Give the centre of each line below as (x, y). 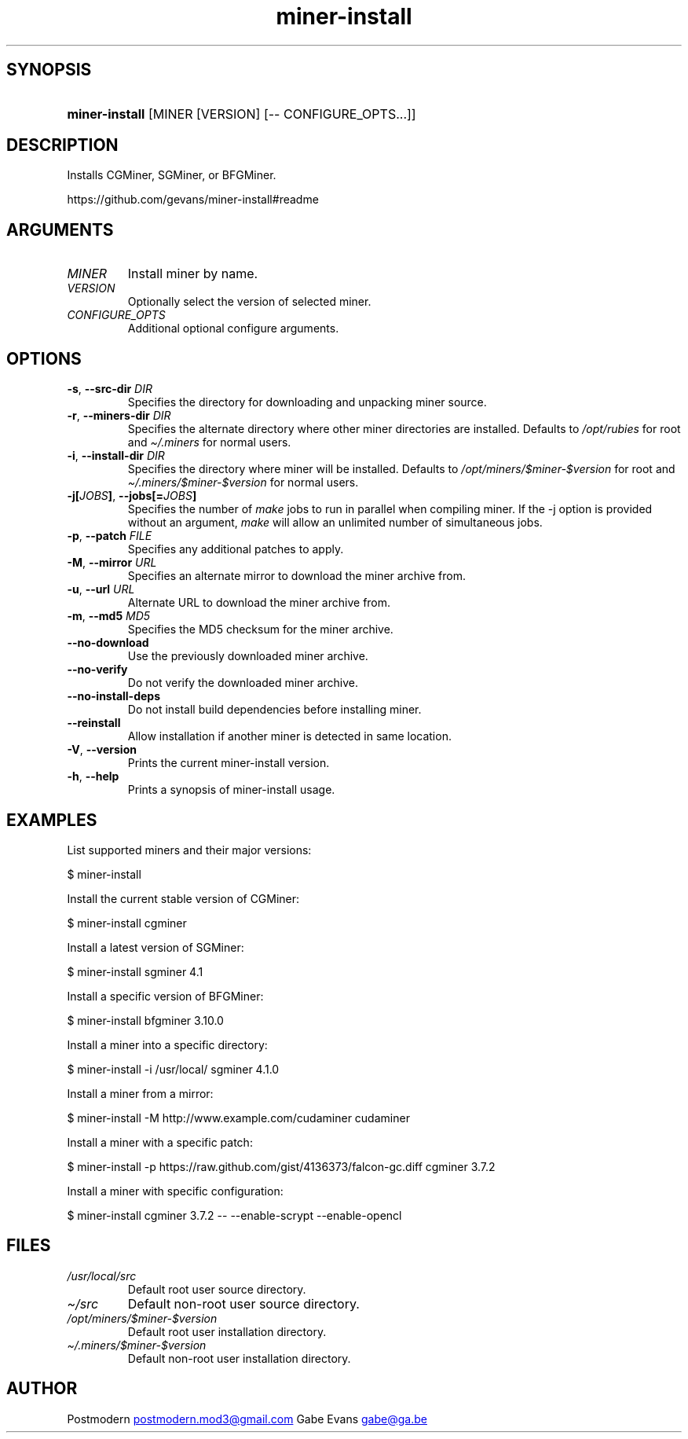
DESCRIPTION (62, 145)
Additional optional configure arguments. (233, 329)
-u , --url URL (101, 589)
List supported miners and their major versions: (189, 850)
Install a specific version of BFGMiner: (165, 996)
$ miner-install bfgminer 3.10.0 (145, 1020)
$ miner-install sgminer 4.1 (135, 971)
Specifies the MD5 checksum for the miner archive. (260, 630)
